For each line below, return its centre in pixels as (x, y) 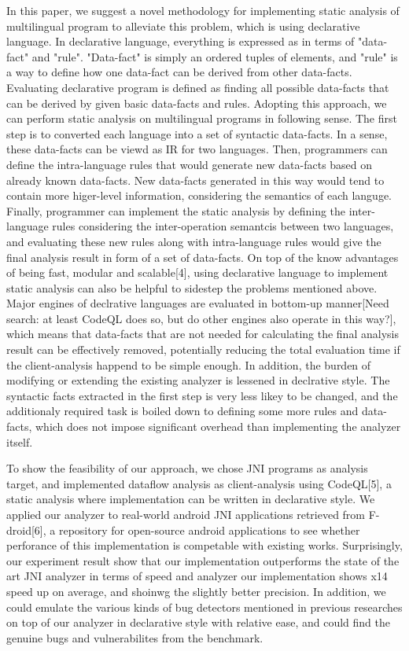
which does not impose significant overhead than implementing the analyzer (218, 427)
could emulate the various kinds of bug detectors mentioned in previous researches (204, 607)
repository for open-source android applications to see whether (209, 530)
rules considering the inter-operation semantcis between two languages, (223, 226)
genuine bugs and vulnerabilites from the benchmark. (135, 637)
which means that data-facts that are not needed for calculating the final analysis (203, 334)
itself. (20, 441)
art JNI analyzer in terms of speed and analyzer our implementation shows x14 (197, 576)
